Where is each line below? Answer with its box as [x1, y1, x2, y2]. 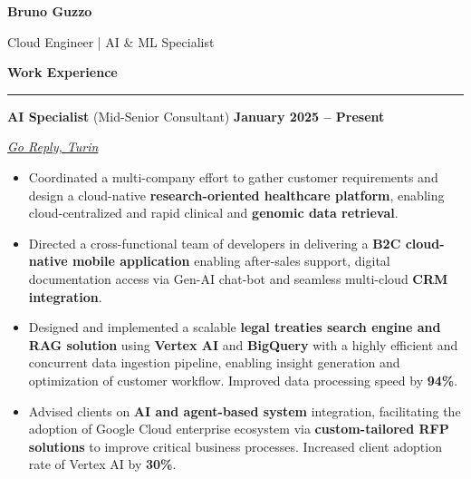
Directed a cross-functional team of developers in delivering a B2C [28, 233, 401, 252]
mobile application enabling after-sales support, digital [72, 251, 390, 270]
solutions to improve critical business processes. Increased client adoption [28, 436, 442, 455]
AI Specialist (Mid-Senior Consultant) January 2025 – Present [7, 106, 385, 125]
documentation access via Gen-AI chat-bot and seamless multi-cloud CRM [28, 269, 448, 288]
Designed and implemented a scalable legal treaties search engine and [28, 318, 441, 337]
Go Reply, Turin [7, 137, 99, 156]
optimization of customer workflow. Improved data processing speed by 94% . [28, 370, 458, 389]
